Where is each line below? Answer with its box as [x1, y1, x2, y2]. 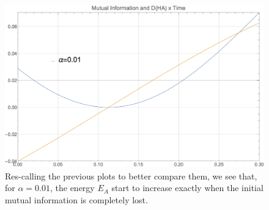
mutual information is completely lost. [5, 194, 148, 206]
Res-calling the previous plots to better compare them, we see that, [5, 169, 257, 182]
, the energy [50, 181, 95, 194]
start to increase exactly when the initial [111, 181, 263, 194]
